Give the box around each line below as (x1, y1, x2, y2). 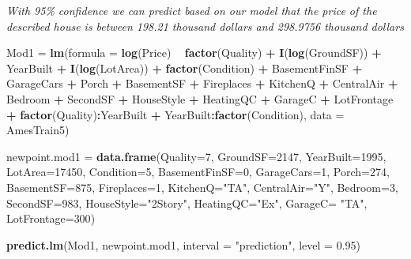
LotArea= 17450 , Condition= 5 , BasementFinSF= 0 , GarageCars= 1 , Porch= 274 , (6, 163, 390, 180)
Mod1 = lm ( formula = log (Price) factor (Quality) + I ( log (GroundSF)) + (6, 44, 382, 61)
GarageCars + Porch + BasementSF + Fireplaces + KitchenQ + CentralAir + (6, 75, 398, 92)
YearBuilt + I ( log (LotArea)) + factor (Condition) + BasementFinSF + (6, 59, 363, 76)
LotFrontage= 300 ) (6, 210, 96, 227)
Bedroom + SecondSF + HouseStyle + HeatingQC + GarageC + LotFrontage (6, 90, 394, 107)
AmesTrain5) (6, 122, 70, 138)
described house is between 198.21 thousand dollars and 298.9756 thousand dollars (6, 17, 404, 34)
